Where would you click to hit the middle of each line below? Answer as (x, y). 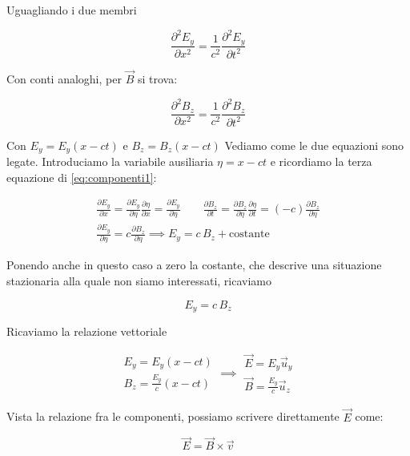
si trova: (157, 79)
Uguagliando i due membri (72, 10)
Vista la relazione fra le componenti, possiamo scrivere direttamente (173, 416)
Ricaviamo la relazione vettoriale (87, 331)
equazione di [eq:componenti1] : (82, 177)
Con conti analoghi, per (64, 79)
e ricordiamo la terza (321, 161)
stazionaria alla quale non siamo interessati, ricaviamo (139, 280)
